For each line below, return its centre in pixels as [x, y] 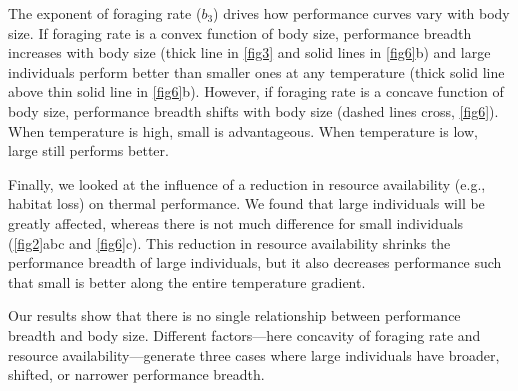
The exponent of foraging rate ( [105, 13]
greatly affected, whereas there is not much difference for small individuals [236, 222]
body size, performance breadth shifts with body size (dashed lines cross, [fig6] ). [253, 110]
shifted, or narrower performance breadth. [136, 374]
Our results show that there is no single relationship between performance [234, 315]
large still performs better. [88, 150]
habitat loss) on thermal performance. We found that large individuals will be [246, 203]
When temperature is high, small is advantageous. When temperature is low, [243, 130]
